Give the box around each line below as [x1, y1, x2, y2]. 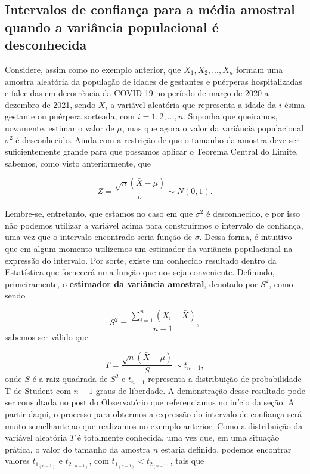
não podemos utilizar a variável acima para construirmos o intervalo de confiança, [5, 218, 303, 231]
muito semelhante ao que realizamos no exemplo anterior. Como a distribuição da [5, 419, 303, 432]
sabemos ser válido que [5, 330, 88, 343]
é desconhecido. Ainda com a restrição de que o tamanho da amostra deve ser [15, 133, 299, 146]
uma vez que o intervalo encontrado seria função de [5, 230, 193, 243]
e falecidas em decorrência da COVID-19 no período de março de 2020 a [5, 87, 269, 99]
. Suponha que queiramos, [183, 110, 278, 122]
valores [5, 454, 30, 467]
